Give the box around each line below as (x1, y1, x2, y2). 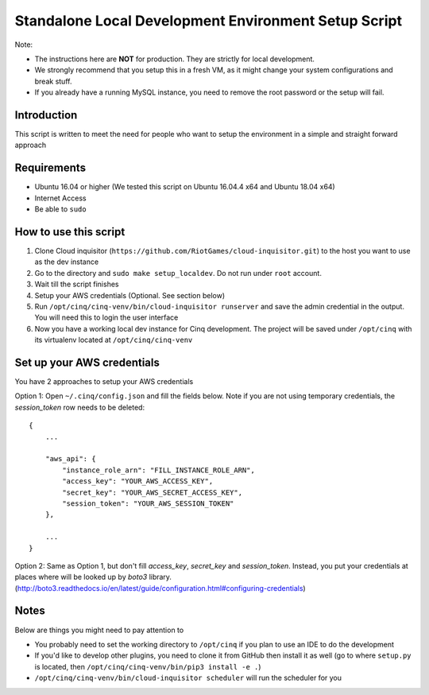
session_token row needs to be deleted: (14, 402, 145, 412)
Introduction (14, 108, 78, 122)
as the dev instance (34, 257, 99, 266)
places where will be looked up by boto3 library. (14, 573, 172, 582)
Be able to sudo (34, 204, 87, 214)
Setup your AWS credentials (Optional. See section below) (34, 290, 226, 300)
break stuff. (34, 76, 72, 86)
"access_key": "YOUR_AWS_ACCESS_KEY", (62, 477, 214, 486)
